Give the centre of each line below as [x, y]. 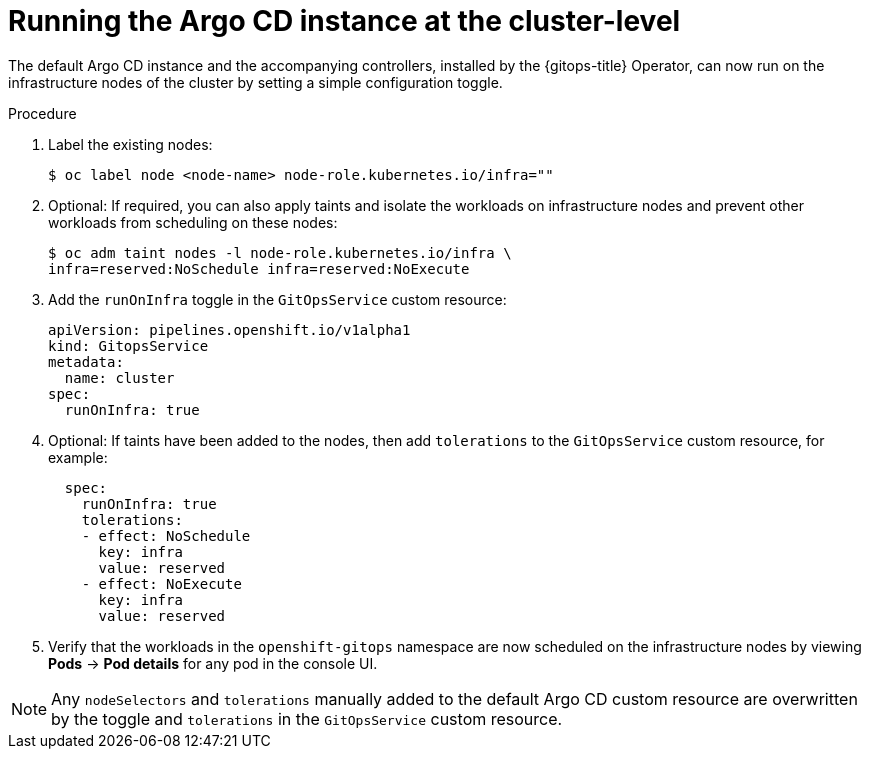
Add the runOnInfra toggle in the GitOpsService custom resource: [277, 299]
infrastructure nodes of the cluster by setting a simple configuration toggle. [255, 82]
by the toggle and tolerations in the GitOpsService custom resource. [307, 718]
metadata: [86, 361]
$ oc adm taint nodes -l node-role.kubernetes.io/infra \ [280, 252]
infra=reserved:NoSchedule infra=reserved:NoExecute [259, 268]
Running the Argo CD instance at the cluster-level [344, 21]
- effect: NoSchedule [166, 535]
